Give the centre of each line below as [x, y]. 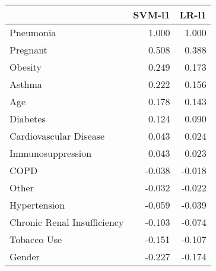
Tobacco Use [36, 239]
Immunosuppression [51, 153]
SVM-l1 [152, 15]
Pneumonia [33, 32]
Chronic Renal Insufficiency [67, 222]
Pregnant [28, 50]
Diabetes [28, 119]
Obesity [26, 67]
